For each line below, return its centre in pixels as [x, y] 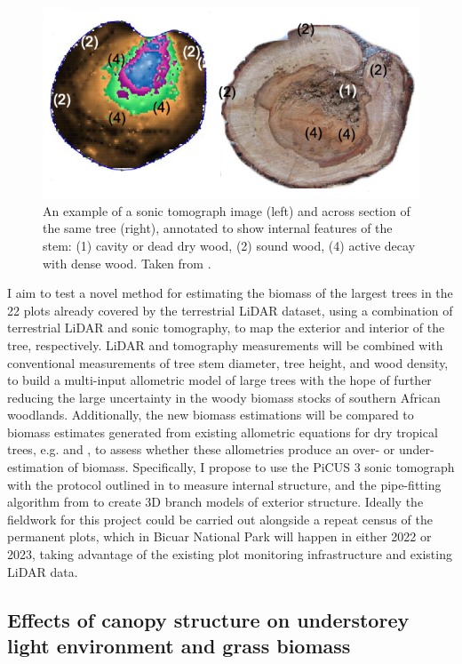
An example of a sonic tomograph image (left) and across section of [227, 210]
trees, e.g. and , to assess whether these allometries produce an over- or [201, 449]
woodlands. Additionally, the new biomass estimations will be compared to [211, 415]
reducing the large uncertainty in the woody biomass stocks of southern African [224, 397]
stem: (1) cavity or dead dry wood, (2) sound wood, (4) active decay [229, 245]
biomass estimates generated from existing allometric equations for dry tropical [223, 432]
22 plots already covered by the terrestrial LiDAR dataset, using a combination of [230, 310]
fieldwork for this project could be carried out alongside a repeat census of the [220, 519]
